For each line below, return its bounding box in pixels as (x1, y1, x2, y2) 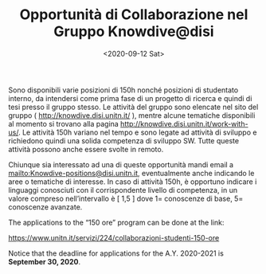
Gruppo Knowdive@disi (53, 22, 214, 41)
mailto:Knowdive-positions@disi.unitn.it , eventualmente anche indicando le (8, 168, 255, 178)
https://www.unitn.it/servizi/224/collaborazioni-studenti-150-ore (8, 233, 220, 242)
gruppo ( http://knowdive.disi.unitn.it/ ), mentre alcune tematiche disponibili (8, 110, 256, 120)
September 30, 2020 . (8, 256, 81, 266)
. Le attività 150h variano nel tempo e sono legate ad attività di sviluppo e (18, 127, 257, 137)
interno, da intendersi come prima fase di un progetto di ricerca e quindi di (8, 93, 252, 103)
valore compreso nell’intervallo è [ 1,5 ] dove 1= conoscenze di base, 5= (8, 194, 244, 203)
